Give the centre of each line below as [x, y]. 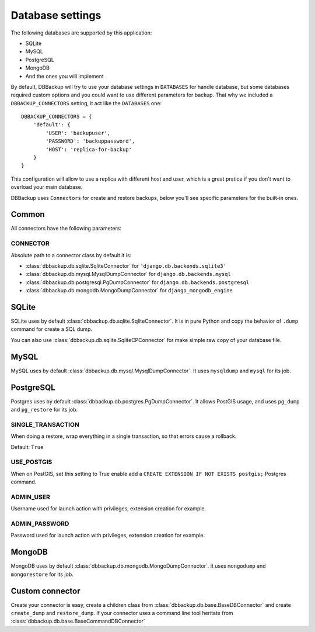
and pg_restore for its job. [44, 410]
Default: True [27, 447]
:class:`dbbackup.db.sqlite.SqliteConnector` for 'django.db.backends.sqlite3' [126, 266]
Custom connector [46, 591]
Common [28, 214]
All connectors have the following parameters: [66, 229]
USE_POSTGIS [32, 462]
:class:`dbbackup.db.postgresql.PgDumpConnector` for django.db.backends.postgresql [137, 282]
